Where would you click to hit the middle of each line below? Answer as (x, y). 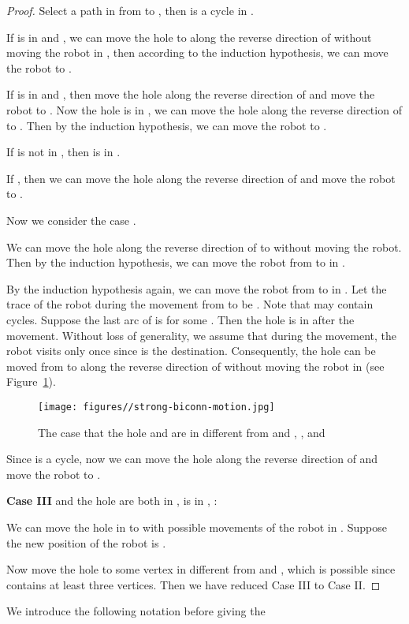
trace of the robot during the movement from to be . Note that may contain (190, 304)
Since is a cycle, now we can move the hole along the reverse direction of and (192, 459)
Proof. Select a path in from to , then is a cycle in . (130, 10)
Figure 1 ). (31, 381)
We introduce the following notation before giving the (136, 611)
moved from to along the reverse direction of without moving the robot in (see (195, 366)
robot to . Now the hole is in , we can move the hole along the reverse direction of (204, 109)
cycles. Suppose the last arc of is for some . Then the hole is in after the (180, 319)
